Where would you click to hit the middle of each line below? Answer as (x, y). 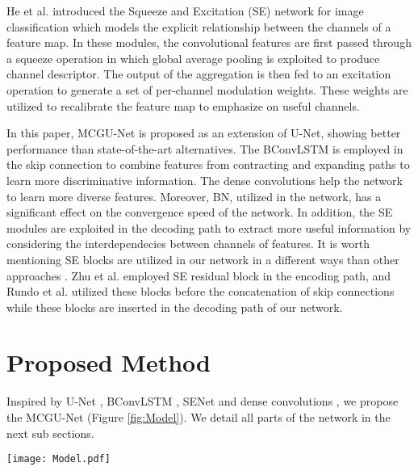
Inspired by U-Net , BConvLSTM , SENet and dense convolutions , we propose (203, 401)
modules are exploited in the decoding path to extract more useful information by (209, 227)
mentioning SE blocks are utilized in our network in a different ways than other (203, 259)
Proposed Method (109, 362)
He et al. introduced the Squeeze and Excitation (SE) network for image (185, 11)
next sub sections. (50, 433)
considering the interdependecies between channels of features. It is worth (188, 244)
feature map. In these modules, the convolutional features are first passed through (209, 42)
